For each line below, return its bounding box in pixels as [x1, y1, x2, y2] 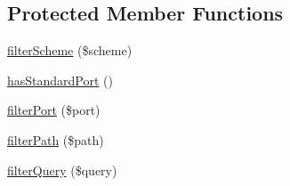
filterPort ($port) [7, 101, 101, 119]
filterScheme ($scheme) [7, 41, 133, 60]
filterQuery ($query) [7, 160, 117, 179]
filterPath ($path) [7, 130, 104, 149]
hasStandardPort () [7, 70, 114, 89]
